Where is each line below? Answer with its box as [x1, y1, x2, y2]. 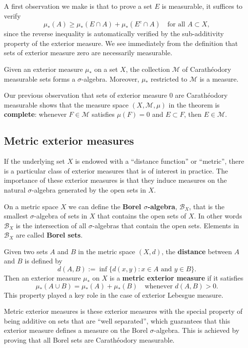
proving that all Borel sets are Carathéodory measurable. [4, 335, 175, 345]
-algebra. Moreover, [81, 73, 140, 84]
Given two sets [4, 246, 48, 256]
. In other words [194, 211, 242, 221]
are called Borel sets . [16, 230, 83, 240]
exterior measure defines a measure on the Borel [4, 325, 148, 335]
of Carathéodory [182, 64, 231, 74]
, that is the [189, 201, 225, 211]
